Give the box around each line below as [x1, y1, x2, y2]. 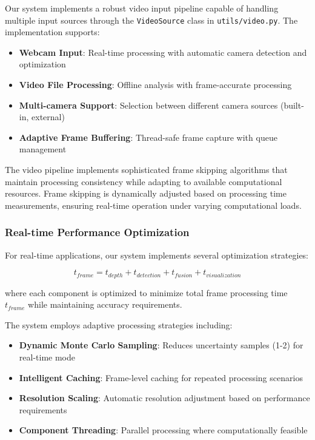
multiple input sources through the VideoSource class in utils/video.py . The [5, 13, 298, 26]
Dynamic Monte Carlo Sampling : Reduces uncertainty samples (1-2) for [19, 339, 303, 351]
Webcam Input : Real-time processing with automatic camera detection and [19, 46, 307, 58]
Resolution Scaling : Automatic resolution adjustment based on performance [19, 391, 310, 404]
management [19, 143, 67, 155]
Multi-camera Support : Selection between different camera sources [19, 98, 278, 111]
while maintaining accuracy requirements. [28, 298, 182, 311]
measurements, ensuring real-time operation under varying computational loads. [5, 198, 302, 211]
